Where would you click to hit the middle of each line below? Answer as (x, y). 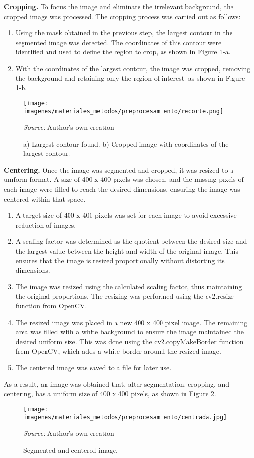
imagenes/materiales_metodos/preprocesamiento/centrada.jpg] (125, 418)
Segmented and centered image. (71, 449)
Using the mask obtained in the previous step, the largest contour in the (124, 33)
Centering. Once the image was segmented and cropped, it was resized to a (119, 169)
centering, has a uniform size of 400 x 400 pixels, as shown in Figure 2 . (110, 394)
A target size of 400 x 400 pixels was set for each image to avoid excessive (126, 215)
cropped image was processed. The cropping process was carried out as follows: (122, 16)
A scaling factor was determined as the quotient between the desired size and (131, 241)
